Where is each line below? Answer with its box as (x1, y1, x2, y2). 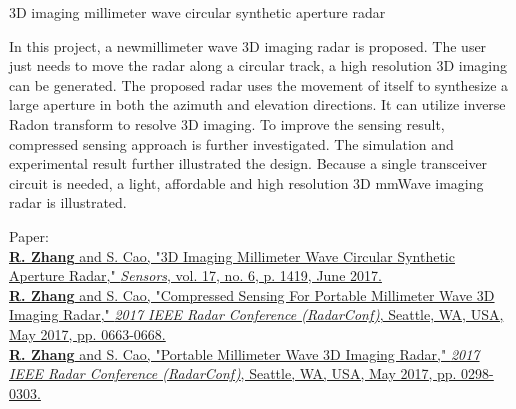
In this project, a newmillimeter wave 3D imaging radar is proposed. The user (9, 35, 487, 56)
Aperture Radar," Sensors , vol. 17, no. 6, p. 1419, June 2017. (9, 265, 382, 286)
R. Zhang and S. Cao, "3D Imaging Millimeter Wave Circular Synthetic (9, 245, 455, 266)
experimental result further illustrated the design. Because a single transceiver (9, 153, 488, 174)
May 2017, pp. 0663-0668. (9, 323, 166, 344)
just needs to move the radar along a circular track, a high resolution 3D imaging (9, 55, 508, 76)
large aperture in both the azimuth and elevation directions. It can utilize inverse (9, 94, 506, 115)
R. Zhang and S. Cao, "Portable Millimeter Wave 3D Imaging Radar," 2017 (9, 343, 480, 364)
